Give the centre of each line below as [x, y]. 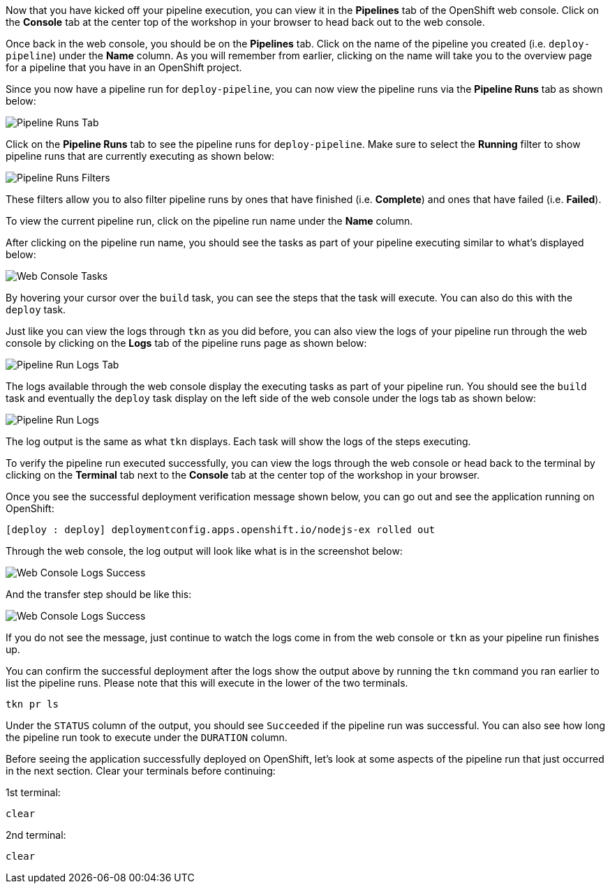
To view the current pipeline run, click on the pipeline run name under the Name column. [209, 221]
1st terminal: [33, 792]
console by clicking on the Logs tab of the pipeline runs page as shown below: [186, 343]
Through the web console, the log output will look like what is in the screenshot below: [204, 551]
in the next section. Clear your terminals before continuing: [141, 771]
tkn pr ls [32, 704]
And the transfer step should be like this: [99, 594]
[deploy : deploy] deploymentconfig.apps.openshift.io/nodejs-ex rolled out [221, 530]
